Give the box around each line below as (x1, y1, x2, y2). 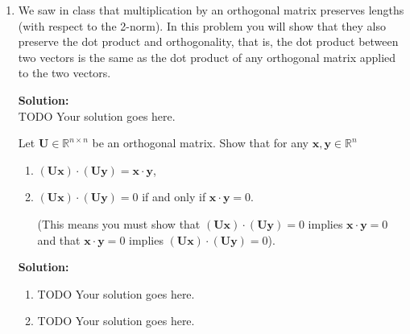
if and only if (142, 188, 206, 205)
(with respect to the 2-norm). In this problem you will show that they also (18, 17, 386, 34)
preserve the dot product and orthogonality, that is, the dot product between (18, 33, 399, 50)
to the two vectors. (18, 64, 111, 81)
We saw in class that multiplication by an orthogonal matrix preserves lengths (18, 2, 404, 18)
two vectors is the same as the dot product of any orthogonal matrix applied (18, 48, 396, 65)
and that (37, 231, 81, 248)
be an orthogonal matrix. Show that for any (92, 134, 309, 151)
